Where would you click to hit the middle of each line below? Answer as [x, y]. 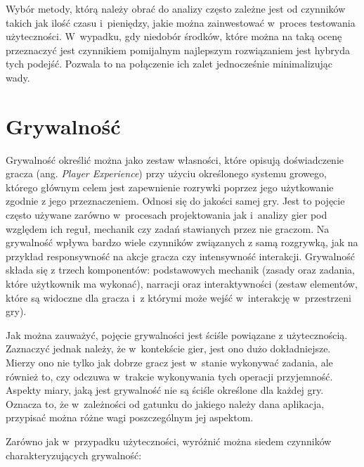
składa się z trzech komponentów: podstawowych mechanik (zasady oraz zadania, [180, 270]
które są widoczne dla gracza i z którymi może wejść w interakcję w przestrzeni [178, 297]
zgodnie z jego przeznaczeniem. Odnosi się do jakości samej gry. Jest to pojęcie [175, 201]
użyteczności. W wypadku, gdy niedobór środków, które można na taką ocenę [174, 36]
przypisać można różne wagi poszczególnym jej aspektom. [130, 417]
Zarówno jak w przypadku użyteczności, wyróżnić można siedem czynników [169, 441]
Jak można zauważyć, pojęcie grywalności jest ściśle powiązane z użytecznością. [177, 334]
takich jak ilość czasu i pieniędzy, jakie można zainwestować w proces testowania [181, 22]
